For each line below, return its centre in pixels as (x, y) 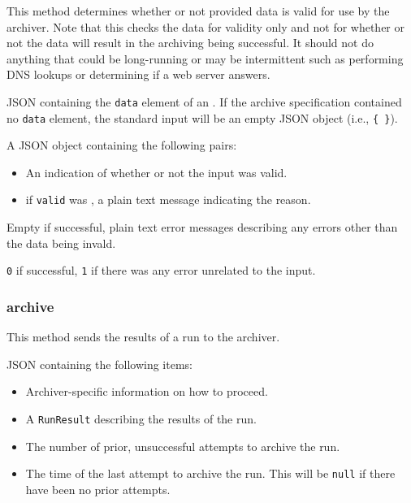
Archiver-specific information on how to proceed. (147, 391)
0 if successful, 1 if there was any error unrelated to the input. (161, 270)
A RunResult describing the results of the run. (141, 418)
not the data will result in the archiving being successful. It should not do (190, 43)
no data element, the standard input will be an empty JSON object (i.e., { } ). (202, 117)
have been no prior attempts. (98, 489)
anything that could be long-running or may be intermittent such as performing (205, 58)
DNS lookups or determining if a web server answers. (138, 74)
